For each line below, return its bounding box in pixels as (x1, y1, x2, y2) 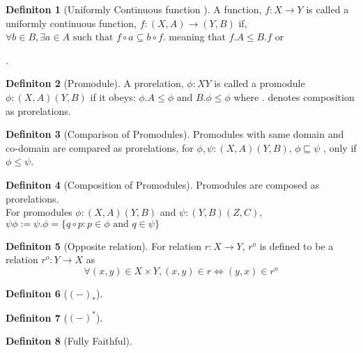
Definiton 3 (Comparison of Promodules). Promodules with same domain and (6, 127, 344, 141)
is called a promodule (214, 76, 305, 91)
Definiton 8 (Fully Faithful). (6, 333, 132, 347)
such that (72, 33, 114, 43)
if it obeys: (90, 89, 136, 104)
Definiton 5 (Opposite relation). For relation (6, 238, 202, 253)
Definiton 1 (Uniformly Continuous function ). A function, (6, 2, 262, 16)
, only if (323, 140, 357, 155)
